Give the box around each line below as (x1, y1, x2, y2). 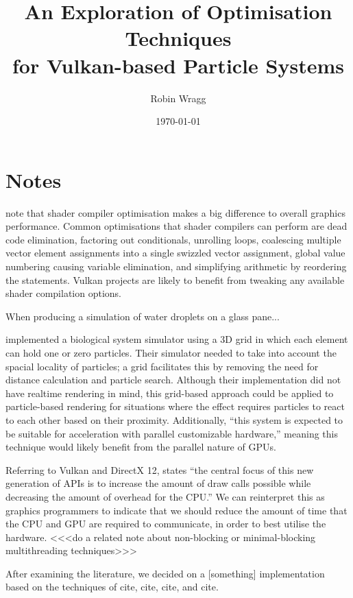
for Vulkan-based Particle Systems (12, 51, 344, 79)
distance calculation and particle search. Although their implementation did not (5, 372, 341, 387)
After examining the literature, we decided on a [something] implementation (5, 566, 325, 580)
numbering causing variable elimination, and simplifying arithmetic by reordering (5, 259, 347, 273)
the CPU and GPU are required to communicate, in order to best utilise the (5, 516, 326, 531)
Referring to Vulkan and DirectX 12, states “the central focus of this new (5, 462, 314, 477)
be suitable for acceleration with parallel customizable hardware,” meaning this (5, 426, 338, 440)
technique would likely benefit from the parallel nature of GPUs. (5, 440, 276, 454)
